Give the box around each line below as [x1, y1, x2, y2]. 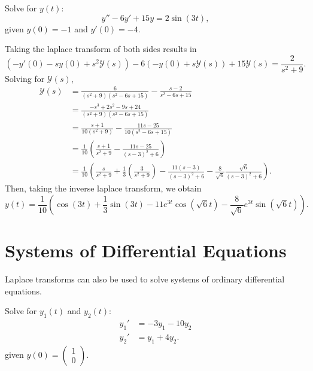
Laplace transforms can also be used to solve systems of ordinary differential [5, 273, 285, 285]
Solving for [5, 72, 45, 84]
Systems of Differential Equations [5, 238, 287, 263]
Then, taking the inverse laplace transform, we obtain [5, 182, 202, 194]
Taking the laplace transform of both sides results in [5, 42, 197, 55]
